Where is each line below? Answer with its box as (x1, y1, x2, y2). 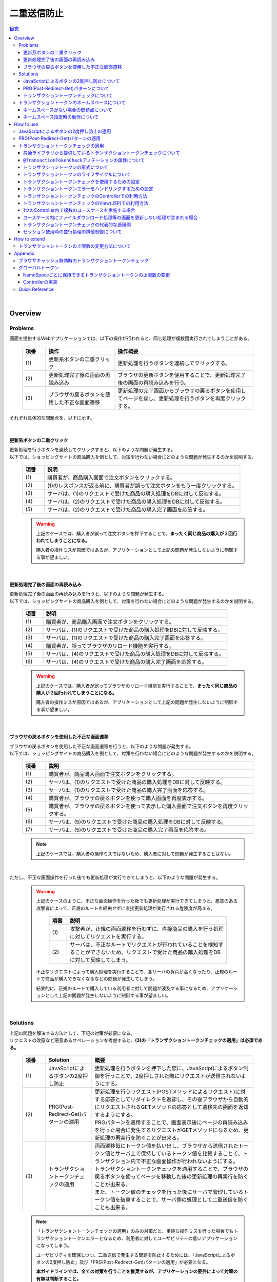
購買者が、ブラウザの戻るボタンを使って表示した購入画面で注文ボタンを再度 (48, 803, 233, 810)
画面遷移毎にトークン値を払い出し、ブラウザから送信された (94, 1142, 239, 1149)
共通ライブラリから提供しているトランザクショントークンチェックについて (23, 150, 181, 156)
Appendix (14, 250, 34, 256)
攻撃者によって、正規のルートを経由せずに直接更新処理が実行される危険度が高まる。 (36, 905, 215, 911)
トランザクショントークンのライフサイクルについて (23, 171, 131, 177)
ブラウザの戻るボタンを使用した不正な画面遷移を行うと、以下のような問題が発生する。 (9, 743, 194, 749)
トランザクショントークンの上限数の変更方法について (18, 243, 131, 249)
